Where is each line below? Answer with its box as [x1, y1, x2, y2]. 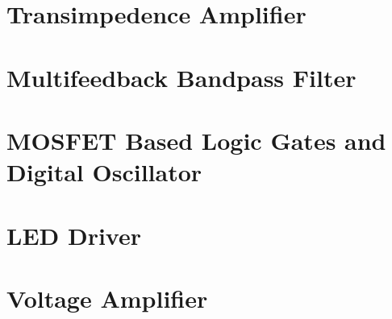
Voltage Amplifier [6, 281, 208, 314]
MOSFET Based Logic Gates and [6, 123, 386, 156]
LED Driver [6, 218, 141, 251]
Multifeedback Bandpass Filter [6, 60, 357, 93]
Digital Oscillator [6, 155, 202, 188]
